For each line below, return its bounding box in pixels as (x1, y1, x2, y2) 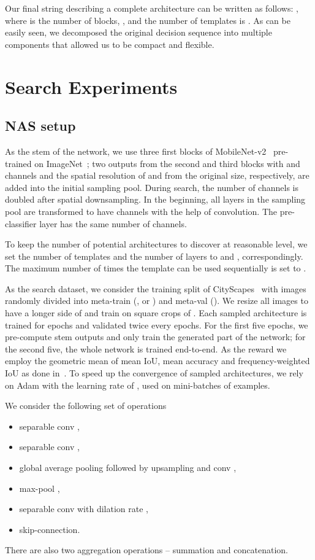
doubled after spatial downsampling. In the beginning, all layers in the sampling (5, 193, 306, 206)
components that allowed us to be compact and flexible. (5, 37, 214, 50)
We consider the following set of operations (5, 399, 167, 412)
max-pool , (19, 481, 60, 494)
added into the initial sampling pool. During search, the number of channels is (5, 181, 298, 193)
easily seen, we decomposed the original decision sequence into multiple (5, 26, 272, 39)
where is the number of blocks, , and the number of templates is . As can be (5, 14, 290, 26)
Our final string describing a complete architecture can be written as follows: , (5, 2, 298, 14)
